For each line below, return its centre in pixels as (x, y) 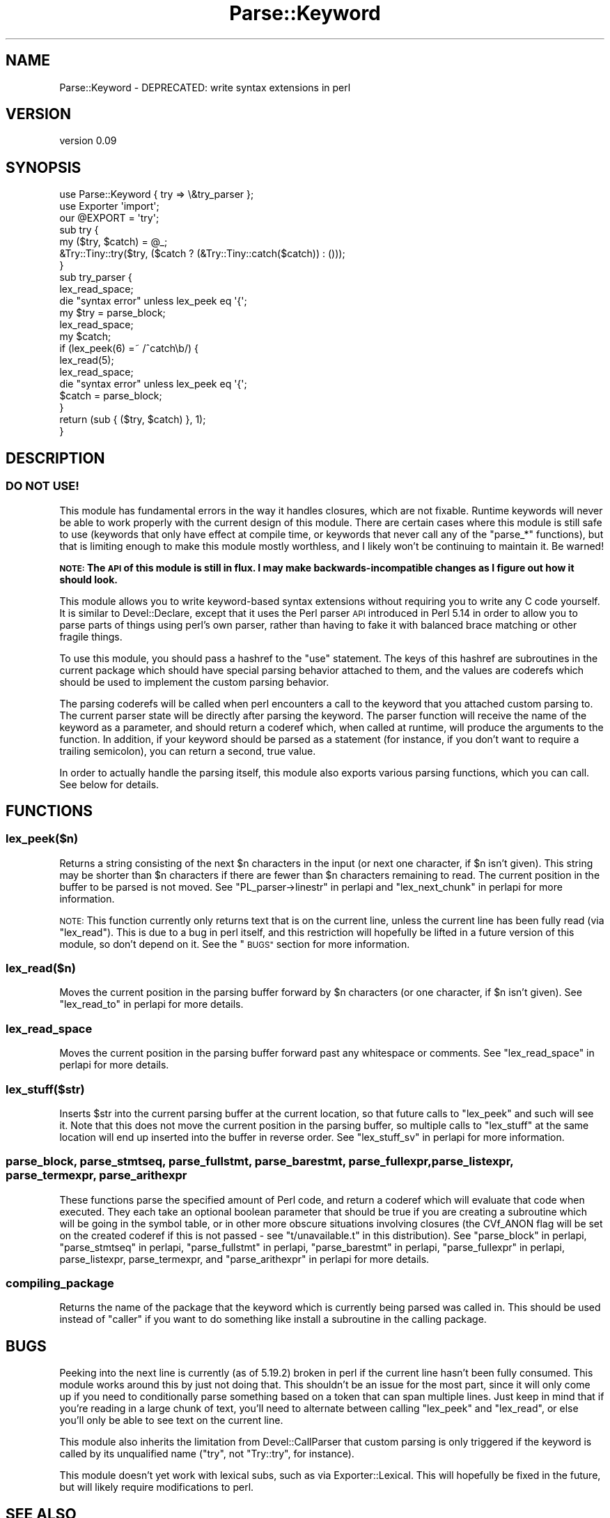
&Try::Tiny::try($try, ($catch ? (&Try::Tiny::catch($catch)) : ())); (202, 254)
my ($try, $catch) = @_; (114, 242)
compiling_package (60, 1283)
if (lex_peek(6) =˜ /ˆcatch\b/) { (129, 348)
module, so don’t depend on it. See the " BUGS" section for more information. (235, 944)
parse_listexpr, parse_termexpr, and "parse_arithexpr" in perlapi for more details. (244, 1259)
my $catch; (85, 337)
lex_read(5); (87, 360)
